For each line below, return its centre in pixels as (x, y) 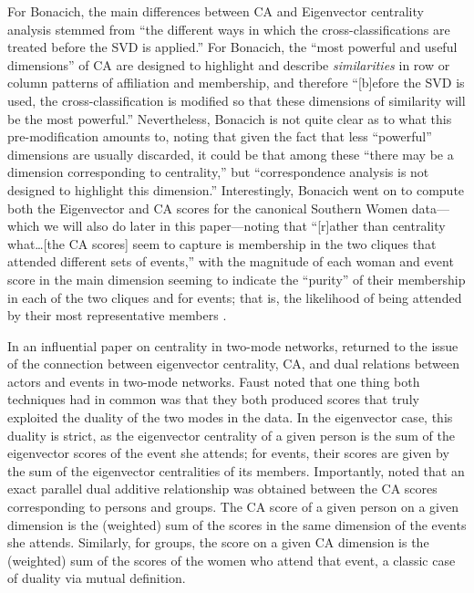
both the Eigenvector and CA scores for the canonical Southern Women (208, 208)
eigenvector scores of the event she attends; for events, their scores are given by (228, 453)
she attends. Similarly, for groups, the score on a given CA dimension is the (218, 542)
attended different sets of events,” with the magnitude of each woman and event (231, 261)
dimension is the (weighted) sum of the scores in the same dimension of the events (237, 524)
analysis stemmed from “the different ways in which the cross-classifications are (229, 29)
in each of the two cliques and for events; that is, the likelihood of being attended (235, 297)
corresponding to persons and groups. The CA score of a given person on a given (233, 507)
